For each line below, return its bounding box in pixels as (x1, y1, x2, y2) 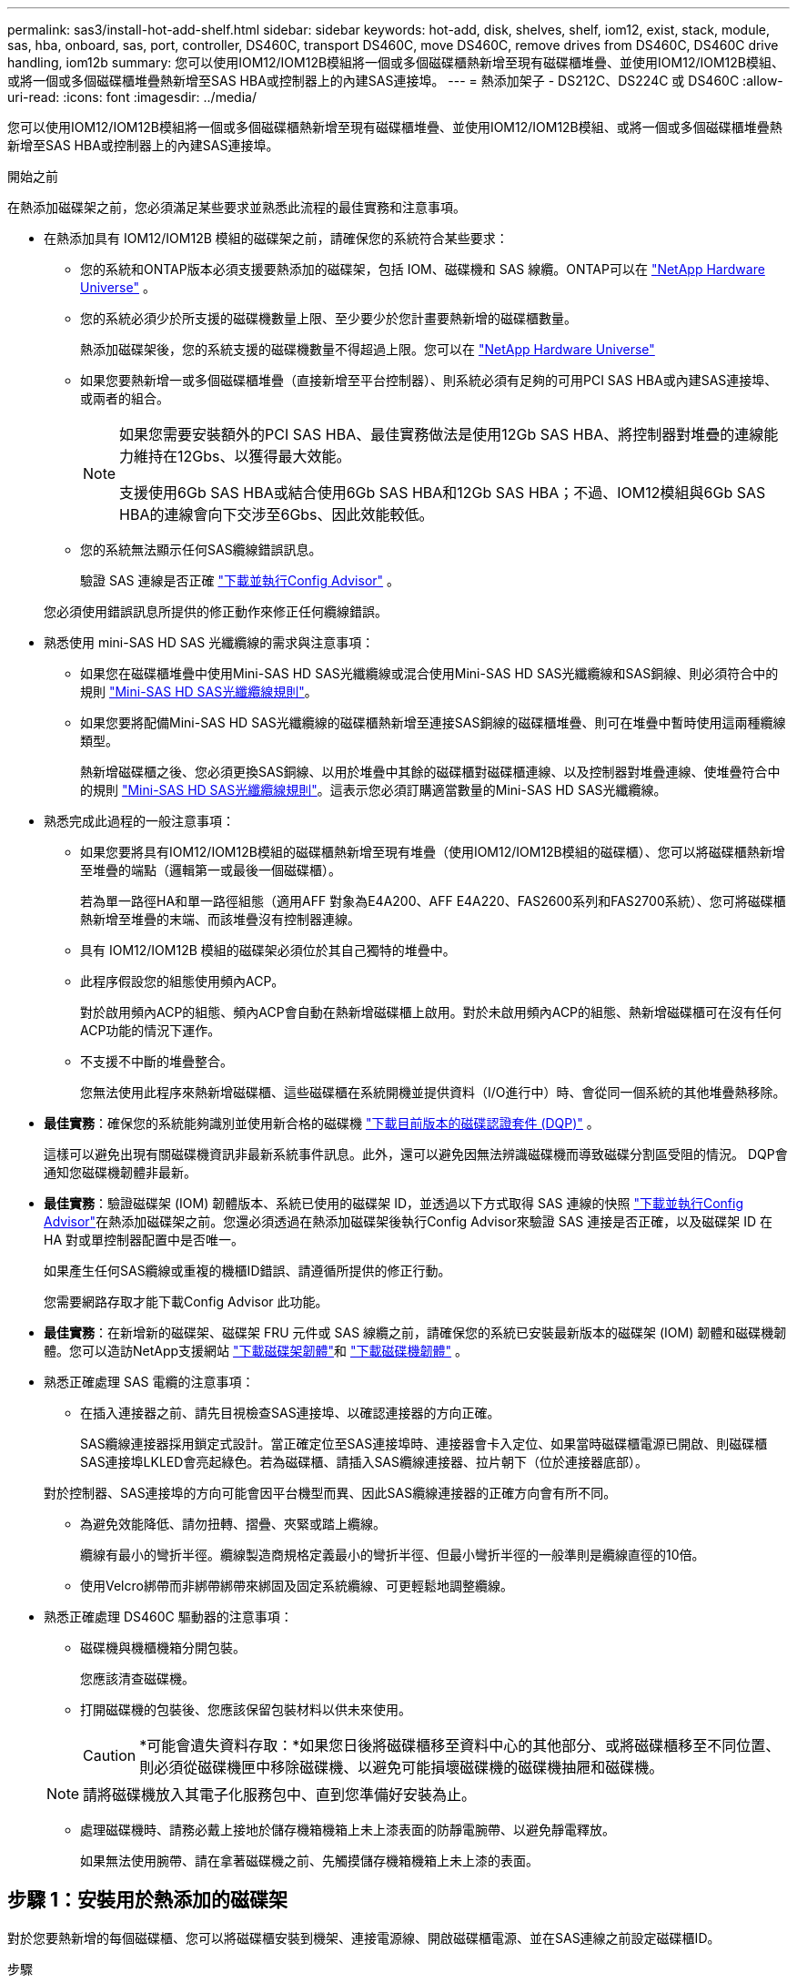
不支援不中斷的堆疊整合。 (80, 1053, 233, 1069)
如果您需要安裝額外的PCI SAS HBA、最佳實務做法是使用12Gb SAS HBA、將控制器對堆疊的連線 (119, 425, 764, 443)
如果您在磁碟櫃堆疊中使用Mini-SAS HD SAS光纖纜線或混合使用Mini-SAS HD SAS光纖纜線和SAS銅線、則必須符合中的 (80, 666, 779, 681)
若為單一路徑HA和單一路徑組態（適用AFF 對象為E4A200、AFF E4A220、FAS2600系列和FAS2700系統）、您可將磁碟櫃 (80, 893, 786, 909)
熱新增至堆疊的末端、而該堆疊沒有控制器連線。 (80, 911, 360, 927)
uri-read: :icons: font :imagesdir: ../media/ (7, 89, 257, 105)
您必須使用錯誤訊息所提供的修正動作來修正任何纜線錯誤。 (44, 604, 388, 619)
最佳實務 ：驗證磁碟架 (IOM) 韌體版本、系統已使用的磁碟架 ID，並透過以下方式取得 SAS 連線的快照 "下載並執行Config (44, 1195, 744, 1211)
